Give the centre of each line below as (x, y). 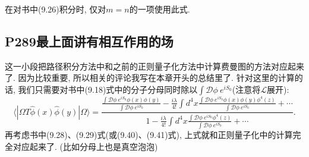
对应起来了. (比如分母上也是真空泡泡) (85, 146)
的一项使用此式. (160, 9)
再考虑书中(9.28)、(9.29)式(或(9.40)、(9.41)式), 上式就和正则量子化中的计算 (149, 135)
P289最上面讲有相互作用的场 (89, 41)
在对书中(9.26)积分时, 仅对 (56, 9)
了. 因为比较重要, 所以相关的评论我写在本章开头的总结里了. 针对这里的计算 (150, 78)
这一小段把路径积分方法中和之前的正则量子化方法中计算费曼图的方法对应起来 (154, 66)
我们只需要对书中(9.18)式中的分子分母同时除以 (108, 89)
